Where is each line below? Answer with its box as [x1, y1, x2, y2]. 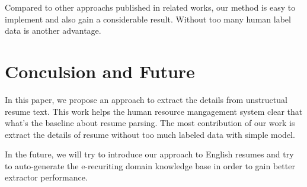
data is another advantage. [5, 24, 101, 37]
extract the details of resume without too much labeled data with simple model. [5, 128, 295, 140]
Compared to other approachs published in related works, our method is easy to [5, 1, 296, 13]
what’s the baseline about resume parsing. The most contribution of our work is [5, 117, 295, 129]
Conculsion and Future [5, 59, 195, 83]
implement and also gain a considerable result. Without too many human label [5, 12, 291, 25]
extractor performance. [5, 171, 88, 183]
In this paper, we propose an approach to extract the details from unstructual [5, 93, 287, 105]
